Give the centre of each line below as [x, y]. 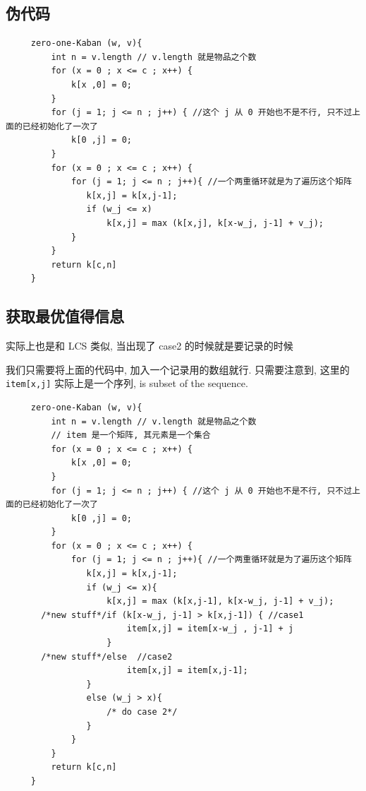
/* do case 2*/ [142, 712]
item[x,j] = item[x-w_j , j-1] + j [210, 629]
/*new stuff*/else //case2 [107, 656]
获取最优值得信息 [65, 316]
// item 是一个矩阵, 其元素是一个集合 [131, 435]
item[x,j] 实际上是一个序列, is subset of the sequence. [127, 383]
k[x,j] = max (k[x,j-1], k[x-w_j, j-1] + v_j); [220, 601]
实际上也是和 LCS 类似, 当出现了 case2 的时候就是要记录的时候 [150, 346]
